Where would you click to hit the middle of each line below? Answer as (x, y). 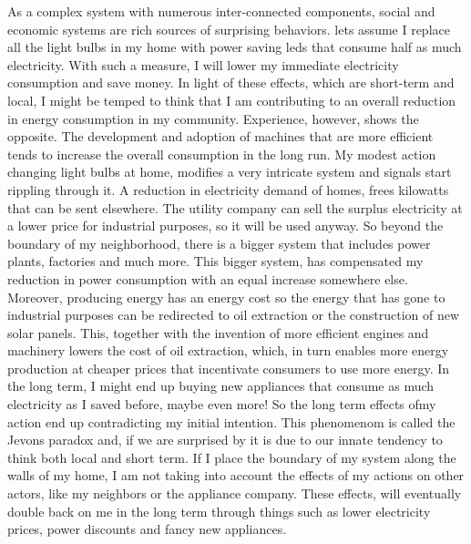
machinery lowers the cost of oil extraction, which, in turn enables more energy (228, 350)
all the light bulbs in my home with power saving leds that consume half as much (235, 47)
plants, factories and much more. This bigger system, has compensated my (215, 261)
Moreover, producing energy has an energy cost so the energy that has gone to (226, 297)
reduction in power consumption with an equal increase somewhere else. (208, 278)
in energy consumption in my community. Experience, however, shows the (213, 118)
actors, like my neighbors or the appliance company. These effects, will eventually (235, 493)
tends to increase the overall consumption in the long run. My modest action (222, 154)
